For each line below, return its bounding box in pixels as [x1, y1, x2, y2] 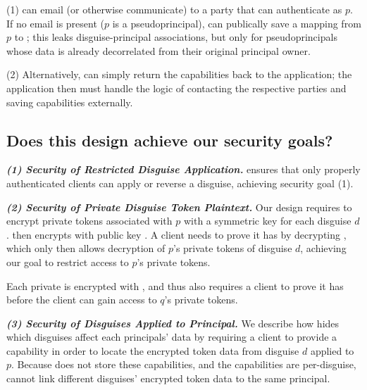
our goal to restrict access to [6, 254, 129, 269]
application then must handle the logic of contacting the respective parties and [6, 80, 347, 95]
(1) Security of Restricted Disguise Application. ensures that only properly [6, 162, 361, 177]
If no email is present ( [6, 15, 105, 30]
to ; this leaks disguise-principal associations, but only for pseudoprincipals [14, 30, 337, 44]
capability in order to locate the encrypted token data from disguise [6, 343, 299, 358]
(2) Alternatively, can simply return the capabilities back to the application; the [6, 67, 352, 82]
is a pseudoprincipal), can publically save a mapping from [112, 15, 361, 30]
